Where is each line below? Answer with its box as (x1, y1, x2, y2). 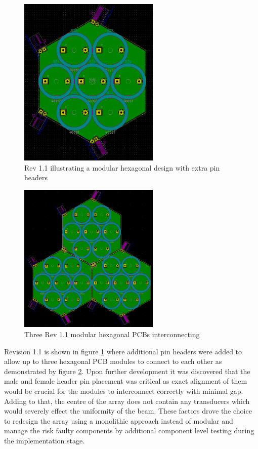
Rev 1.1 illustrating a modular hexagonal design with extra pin (24, 162, 220, 173)
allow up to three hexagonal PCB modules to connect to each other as (4, 356, 222, 366)
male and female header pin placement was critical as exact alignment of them (4, 376, 247, 386)
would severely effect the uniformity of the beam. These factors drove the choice (4, 405, 252, 416)
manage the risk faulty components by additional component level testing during (4, 425, 254, 436)
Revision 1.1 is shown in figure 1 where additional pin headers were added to (4, 346, 242, 356)
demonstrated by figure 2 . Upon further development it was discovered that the (4, 365, 250, 376)
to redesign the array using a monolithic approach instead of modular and (4, 415, 233, 426)
